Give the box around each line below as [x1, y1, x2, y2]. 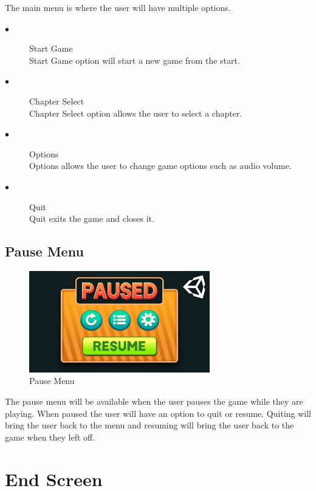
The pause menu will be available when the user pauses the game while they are [5, 395, 303, 408]
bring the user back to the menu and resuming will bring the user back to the [5, 419, 294, 431]
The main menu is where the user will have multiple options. [5, 1, 231, 13]
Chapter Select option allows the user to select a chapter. [29, 106, 242, 119]
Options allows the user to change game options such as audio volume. [29, 159, 292, 172]
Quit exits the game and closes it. [29, 212, 154, 225]
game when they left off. [5, 430, 95, 443]
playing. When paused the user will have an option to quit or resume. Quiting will [5, 407, 311, 419]
